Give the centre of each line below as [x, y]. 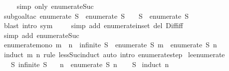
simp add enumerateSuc [41, 35]
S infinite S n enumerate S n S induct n [90, 64]
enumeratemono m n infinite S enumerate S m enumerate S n [110, 45]
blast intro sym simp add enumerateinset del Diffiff [93, 25]
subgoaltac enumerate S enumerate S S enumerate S [96, 16]
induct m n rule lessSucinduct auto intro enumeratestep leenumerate [114, 54]
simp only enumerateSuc [55, 6]
